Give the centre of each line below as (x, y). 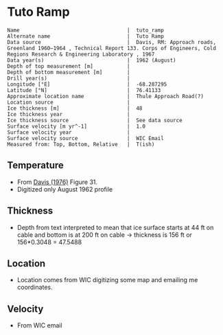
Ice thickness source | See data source (95, 120)
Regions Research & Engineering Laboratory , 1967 (81, 54)
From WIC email (40, 325)
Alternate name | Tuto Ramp (86, 36)
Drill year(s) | (69, 78)
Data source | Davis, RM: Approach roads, (111, 42)
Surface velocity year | (69, 132)
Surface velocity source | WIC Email (86, 138)
